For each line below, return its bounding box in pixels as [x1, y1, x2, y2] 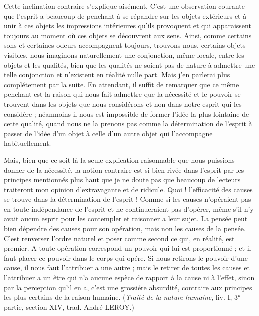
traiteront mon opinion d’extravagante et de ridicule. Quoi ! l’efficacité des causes [4, 184, 253, 194]
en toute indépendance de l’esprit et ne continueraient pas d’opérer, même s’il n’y [4, 203, 254, 214]
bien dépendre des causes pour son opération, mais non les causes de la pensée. [4, 223, 246, 234]
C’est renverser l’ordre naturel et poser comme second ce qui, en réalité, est [4, 233, 235, 243]
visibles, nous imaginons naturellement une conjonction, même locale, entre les [4, 49, 244, 60]
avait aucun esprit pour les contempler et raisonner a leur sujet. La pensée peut [4, 213, 248, 224]
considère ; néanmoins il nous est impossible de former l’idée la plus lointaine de [4, 108, 249, 119]
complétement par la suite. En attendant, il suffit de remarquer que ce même [4, 79, 239, 89]
